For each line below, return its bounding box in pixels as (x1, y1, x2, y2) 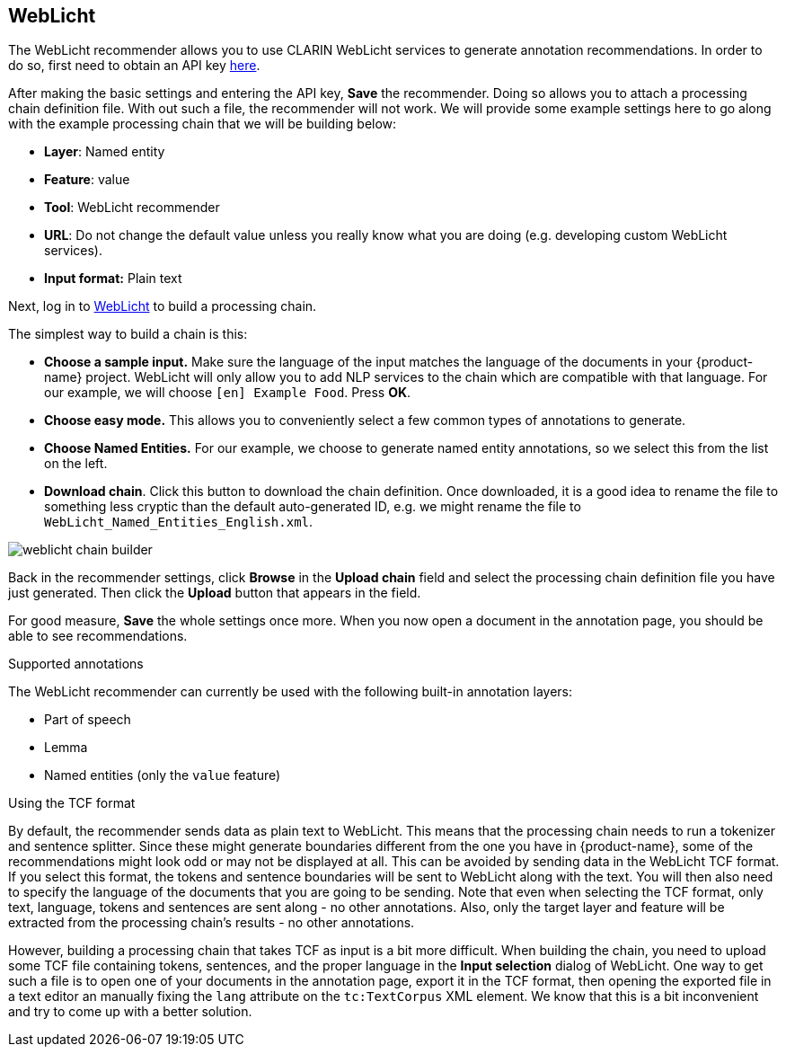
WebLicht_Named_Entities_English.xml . (44, 514, 314, 530)
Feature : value (44, 172, 130, 188)
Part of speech (44, 712, 131, 728)
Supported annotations (8, 656, 144, 672)
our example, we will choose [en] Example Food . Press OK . (44, 385, 411, 401)
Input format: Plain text (44, 270, 182, 287)
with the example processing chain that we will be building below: (8, 116, 397, 132)
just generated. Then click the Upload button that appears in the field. (8, 585, 421, 601)
